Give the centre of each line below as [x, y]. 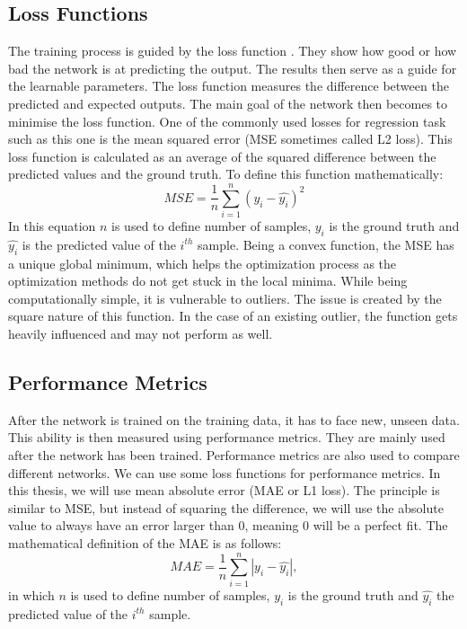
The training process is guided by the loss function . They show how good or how [233, 51]
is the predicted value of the [99, 244]
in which [31, 594]
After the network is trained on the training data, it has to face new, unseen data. [234, 419]
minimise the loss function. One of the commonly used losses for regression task [227, 121]
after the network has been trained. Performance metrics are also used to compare [234, 455]
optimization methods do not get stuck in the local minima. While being [208, 281]
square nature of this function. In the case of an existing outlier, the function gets [233, 316]
